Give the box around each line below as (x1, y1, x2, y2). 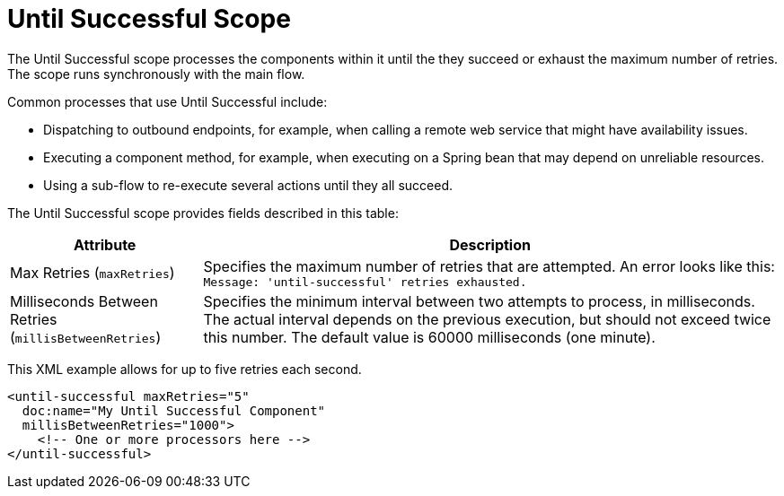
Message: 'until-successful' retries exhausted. (203, 274, 527, 289)
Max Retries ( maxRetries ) (10, 264, 175, 283)
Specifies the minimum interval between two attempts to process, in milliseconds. (203, 292, 755, 310)
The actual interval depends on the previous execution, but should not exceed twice (203, 309, 771, 328)
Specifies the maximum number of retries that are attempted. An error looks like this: (203, 257, 775, 275)
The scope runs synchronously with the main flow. (7, 65, 305, 82)
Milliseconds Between (10, 292, 158, 310)
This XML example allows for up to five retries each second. (7, 361, 362, 377)
